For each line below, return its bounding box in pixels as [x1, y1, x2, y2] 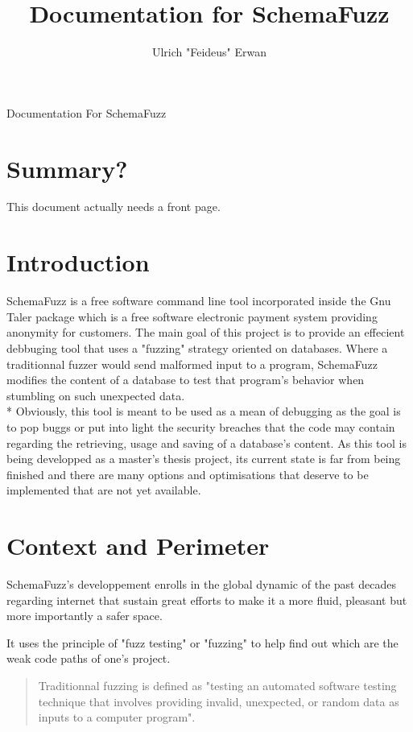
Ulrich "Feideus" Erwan [151, 43, 267, 60]
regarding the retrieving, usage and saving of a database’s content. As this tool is [6, 434, 407, 451]
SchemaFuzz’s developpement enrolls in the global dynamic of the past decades [6, 576, 396, 592]
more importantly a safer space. [6, 607, 163, 624]
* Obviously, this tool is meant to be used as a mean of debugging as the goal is [6, 403, 401, 420]
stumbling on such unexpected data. [6, 387, 185, 403]
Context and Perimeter [6, 529, 270, 562]
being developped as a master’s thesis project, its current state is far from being [6, 450, 401, 467]
